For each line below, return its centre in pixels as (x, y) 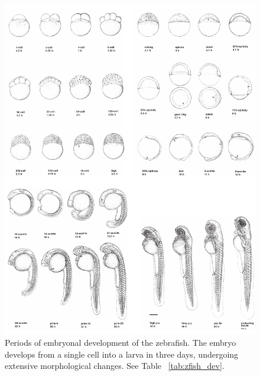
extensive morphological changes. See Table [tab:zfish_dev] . (115, 366)
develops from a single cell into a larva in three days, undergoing (122, 354)
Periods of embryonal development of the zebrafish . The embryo (121, 343)
